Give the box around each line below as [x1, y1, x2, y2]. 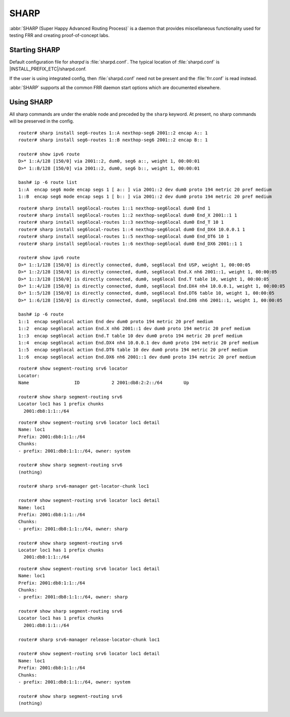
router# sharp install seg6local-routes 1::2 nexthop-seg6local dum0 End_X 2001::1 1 [18, 213, 237, 218]
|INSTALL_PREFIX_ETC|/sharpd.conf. [9, 66, 87, 72]
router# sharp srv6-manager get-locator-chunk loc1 [18, 484, 149, 489]
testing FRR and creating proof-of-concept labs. [9, 32, 110, 38]
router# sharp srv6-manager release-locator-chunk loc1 [18, 636, 160, 643]
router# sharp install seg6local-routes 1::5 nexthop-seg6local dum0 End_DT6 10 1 [18, 233, 229, 240]
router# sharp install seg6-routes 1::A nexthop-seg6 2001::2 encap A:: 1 [18, 130, 208, 136]
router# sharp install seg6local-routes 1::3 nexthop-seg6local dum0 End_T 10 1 [18, 219, 224, 225]
